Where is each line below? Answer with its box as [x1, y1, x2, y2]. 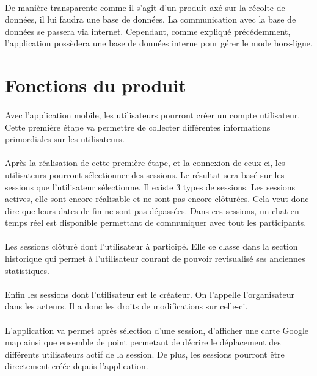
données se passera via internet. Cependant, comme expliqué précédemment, [5, 24, 291, 37]
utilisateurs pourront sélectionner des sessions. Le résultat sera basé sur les [5, 168, 285, 181]
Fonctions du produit [5, 73, 186, 98]
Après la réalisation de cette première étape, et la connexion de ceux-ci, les [5, 156, 285, 169]
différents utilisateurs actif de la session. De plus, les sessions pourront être [5, 347, 285, 360]
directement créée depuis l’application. [5, 360, 148, 372]
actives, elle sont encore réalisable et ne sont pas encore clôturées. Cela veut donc [5, 192, 309, 205]
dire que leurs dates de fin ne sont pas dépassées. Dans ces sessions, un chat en [5, 204, 299, 217]
